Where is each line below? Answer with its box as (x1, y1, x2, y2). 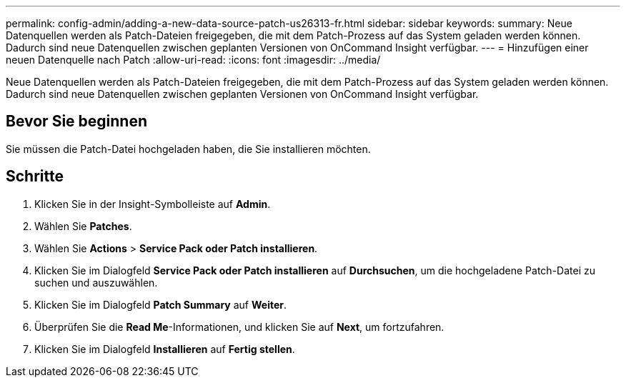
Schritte (6, 167, 64, 186)
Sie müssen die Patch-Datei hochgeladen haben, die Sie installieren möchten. (6, 142, 371, 155)
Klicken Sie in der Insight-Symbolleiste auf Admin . (34, 197, 271, 210)
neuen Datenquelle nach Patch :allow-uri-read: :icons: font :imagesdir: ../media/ (6, 54, 381, 66)
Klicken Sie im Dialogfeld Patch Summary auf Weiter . (34, 298, 287, 311)
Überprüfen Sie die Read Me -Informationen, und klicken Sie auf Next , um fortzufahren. (34, 320, 444, 333)
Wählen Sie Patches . (34, 219, 132, 232)
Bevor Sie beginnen (6, 112, 148, 131)
